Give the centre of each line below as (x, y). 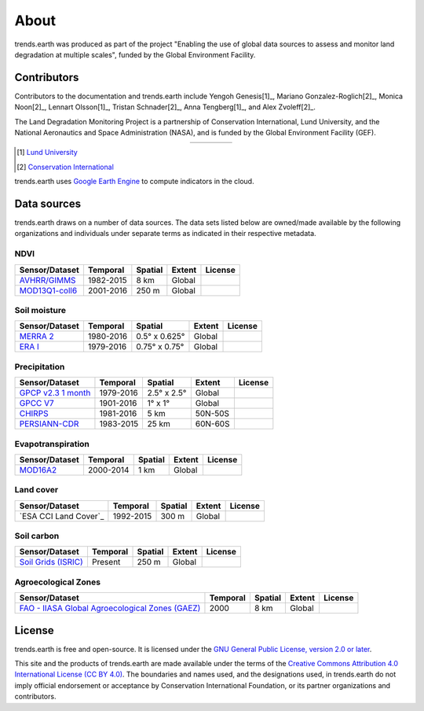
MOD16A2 (38, 470)
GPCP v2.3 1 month (55, 393)
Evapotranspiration (52, 444)
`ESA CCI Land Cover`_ (62, 516)
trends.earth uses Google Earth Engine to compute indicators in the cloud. (134, 182)
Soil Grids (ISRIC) (51, 562)
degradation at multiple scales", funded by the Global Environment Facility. (135, 54)
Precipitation (40, 367)
